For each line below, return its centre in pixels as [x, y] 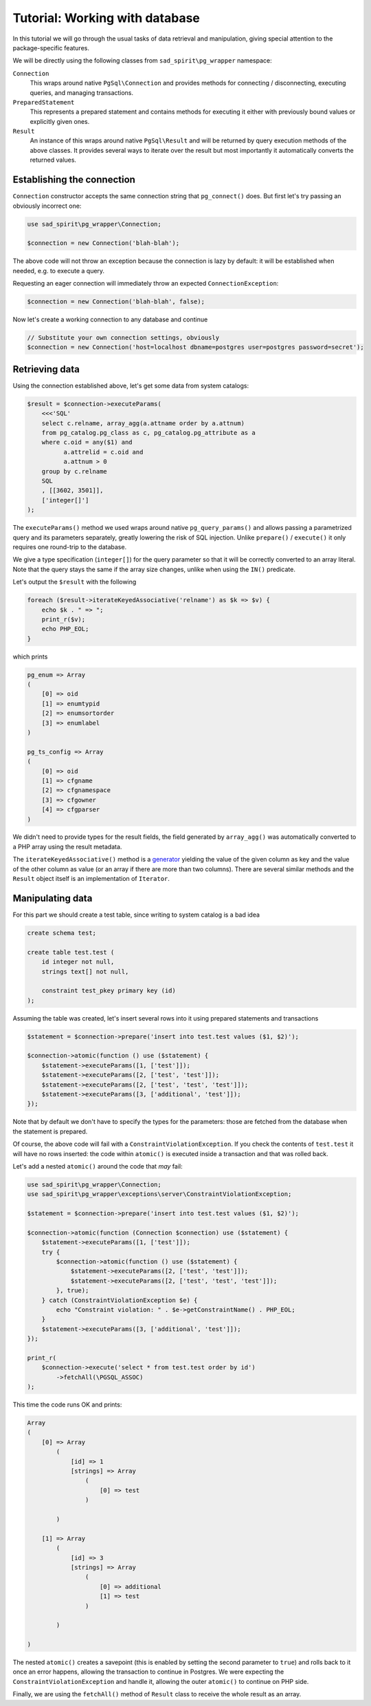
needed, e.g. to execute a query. [59, 270]
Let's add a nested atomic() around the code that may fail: [98, 1166]
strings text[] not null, [85, 971]
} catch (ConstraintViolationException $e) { [120, 1300]
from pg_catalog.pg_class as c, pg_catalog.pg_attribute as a [148, 433]
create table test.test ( [71, 952]
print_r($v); [64, 619]
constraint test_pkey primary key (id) [109, 991]
